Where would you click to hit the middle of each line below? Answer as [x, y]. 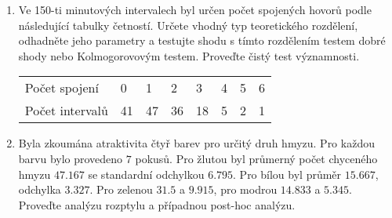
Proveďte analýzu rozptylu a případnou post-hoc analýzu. [157, 204]
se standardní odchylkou [146, 174]
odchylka [40, 189]
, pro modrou [245, 189]
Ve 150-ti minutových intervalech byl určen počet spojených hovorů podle [195, 9]
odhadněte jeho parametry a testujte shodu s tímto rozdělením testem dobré [202, 40]
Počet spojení [62, 88]
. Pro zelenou [121, 189]
